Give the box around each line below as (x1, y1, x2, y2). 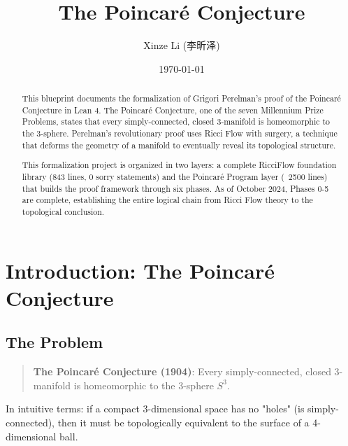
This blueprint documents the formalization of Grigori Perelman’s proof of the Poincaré (22, 92, 341, 104)
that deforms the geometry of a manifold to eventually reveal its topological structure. (22, 139, 336, 151)
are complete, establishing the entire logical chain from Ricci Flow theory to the (22, 194, 313, 206)
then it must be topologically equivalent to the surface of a (57, 414, 310, 429)
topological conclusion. (22, 205, 105, 217)
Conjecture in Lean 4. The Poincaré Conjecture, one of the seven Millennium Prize (22, 104, 324, 116)
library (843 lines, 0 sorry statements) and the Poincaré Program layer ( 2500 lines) (22, 170, 328, 182)
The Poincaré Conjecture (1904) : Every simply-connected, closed (33, 364, 331, 379)
